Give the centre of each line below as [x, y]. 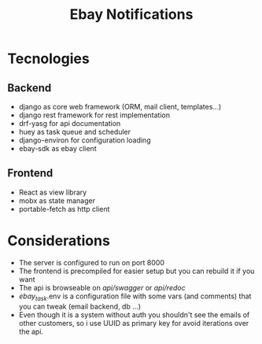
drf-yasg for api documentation [70, 123]
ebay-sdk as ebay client [57, 148]
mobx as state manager [57, 200]
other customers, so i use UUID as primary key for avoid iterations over [134, 323]
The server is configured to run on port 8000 [92, 262]
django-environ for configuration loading [85, 140]
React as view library [53, 192]
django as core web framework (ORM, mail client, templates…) [120, 107]
